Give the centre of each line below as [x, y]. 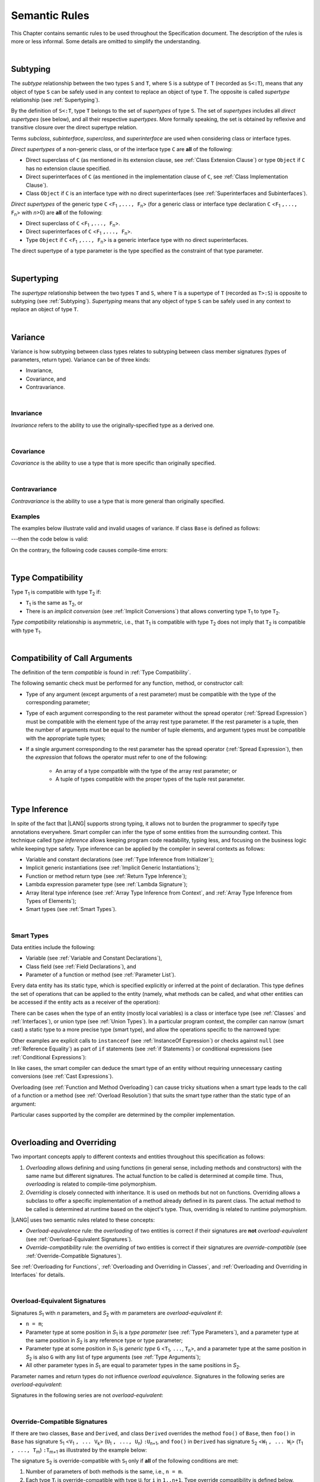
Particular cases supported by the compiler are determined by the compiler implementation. [123, 1114]
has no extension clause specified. [68, 168]
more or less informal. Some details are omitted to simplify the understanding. [106, 41]
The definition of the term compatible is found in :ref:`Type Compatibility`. [101, 672]
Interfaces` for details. [38, 1275]
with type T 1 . [26, 631]
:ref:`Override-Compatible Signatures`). [74, 1256]
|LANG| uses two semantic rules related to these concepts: [83, 1220]
